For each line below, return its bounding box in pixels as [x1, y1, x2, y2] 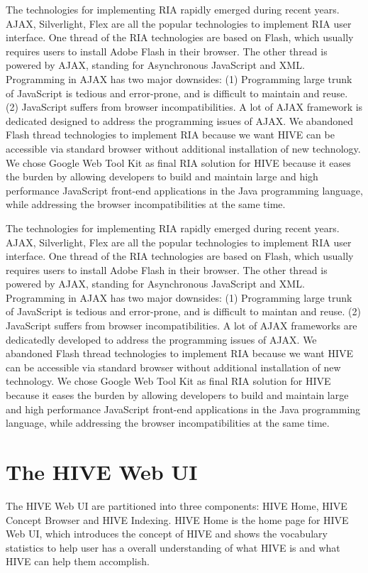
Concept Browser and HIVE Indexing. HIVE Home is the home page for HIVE [6, 512, 349, 527]
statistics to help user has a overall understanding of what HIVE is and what [6, 540, 340, 555]
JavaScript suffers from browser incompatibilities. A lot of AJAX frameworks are [6, 318, 357, 333]
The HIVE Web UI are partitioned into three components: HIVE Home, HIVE [6, 498, 347, 513]
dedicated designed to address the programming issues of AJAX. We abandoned [6, 113, 353, 128]
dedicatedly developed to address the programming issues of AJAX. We [6, 332, 317, 346]
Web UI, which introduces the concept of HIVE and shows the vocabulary [6, 526, 328, 541]
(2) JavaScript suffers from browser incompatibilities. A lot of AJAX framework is [6, 99, 363, 114]
